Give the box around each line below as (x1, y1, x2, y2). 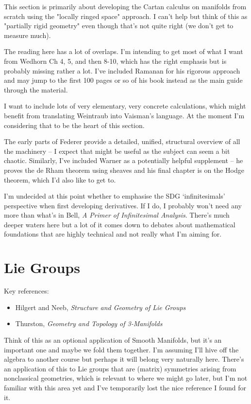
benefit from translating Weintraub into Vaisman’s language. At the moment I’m (4, 110, 245, 120)
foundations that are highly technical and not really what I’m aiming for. (4, 229, 222, 239)
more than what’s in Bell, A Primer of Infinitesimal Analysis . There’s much (4, 210, 230, 220)
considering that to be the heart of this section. (4, 120, 145, 130)
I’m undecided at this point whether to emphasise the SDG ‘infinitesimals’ (4, 191, 225, 201)
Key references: (4, 286, 49, 296)
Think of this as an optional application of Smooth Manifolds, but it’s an (4, 334, 222, 345)
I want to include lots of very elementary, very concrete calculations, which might (4, 101, 246, 111)
